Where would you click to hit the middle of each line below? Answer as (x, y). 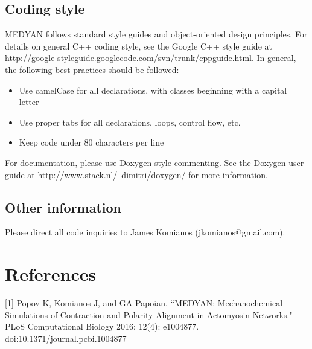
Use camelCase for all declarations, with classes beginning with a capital (153, 90)
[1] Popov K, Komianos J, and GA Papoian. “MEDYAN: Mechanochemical (144, 303)
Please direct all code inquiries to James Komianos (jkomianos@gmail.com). (145, 232)
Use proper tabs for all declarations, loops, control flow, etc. (130, 122)
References (51, 274)
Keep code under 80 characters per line (91, 142)
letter (29, 102)
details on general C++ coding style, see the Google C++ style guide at (138, 46)
